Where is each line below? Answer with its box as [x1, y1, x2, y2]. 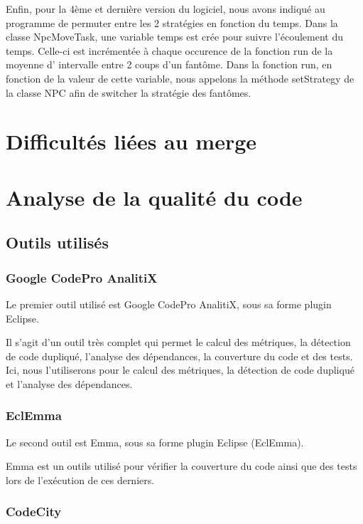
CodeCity [6, 503, 62, 520]
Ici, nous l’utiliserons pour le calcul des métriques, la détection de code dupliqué [6, 362, 354, 377]
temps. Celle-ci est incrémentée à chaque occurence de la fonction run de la [6, 43, 333, 58]
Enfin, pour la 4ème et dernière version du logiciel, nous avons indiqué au [6, 1, 325, 16]
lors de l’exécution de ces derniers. [6, 472, 155, 487]
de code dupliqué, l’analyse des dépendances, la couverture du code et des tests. [6, 348, 353, 363]
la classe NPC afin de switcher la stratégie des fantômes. [6, 85, 251, 100]
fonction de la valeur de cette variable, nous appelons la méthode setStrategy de [6, 70, 354, 85]
